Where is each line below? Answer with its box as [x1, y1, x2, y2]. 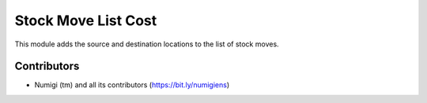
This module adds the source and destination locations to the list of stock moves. [14, 39, 280, 49]
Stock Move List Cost [14, 12, 157, 29]
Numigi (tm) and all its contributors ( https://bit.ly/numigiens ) [34, 80, 230, 90]
